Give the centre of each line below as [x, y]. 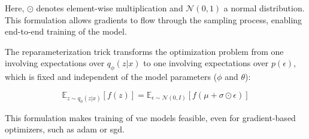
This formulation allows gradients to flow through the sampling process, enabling [154, 19]
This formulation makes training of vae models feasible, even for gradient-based [150, 117]
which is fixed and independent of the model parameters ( [111, 77]
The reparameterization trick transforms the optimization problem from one [144, 51]
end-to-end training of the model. [66, 31]
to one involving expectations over [206, 63]
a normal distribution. [264, 8]
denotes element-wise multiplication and [110, 8]
